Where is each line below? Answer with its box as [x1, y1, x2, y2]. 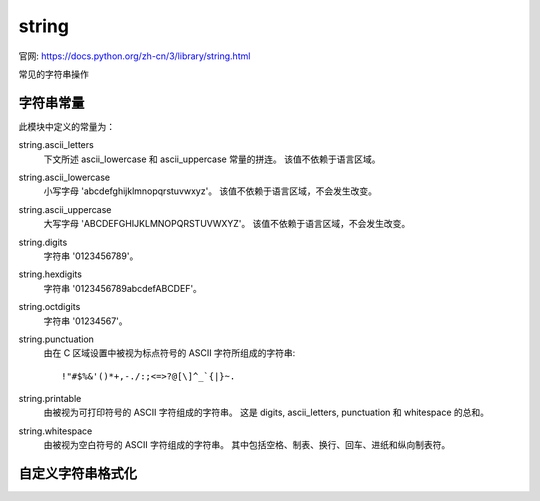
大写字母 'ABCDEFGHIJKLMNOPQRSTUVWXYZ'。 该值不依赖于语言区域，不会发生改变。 [43, 218, 411, 230]
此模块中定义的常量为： [18, 120, 115, 132]
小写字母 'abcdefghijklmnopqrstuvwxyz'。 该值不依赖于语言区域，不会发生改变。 [43, 185, 378, 197]
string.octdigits [18, 301, 81, 313]
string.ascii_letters [18, 139, 94, 151]
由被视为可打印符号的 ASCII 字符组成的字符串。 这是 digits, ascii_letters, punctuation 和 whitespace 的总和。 [43, 406, 490, 419]
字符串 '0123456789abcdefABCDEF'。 [43, 282, 202, 294]
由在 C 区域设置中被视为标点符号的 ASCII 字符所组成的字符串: [43, 347, 296, 359]
